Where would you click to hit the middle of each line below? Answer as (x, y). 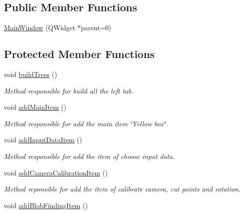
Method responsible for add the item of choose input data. (89, 156)
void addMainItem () (35, 107)
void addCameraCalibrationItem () (56, 172)
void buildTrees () (31, 74)
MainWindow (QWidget (40, 28)
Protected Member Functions (79, 54)
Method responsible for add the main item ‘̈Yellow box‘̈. (86, 123)
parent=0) (96, 28)
